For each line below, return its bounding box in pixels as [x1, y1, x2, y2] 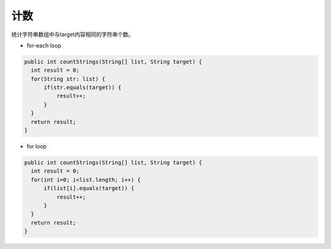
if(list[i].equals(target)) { [44, 185, 135, 192]
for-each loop [26, 42, 61, 49]
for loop [26, 143, 47, 150]
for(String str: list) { [31, 75, 105, 82]
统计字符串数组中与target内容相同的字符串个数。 [11, 31, 134, 38]
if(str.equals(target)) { [44, 84, 122, 91]
